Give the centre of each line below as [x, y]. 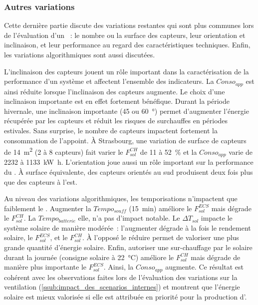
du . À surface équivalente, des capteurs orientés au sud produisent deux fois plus [129, 171]
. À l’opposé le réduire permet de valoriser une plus [161, 237]
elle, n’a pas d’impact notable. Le [129, 218]
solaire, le [18, 237]
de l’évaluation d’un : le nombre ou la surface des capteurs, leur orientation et [125, 35]
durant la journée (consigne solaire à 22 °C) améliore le [89, 257]
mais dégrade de [216, 257]
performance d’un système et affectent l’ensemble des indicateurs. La [109, 81]
